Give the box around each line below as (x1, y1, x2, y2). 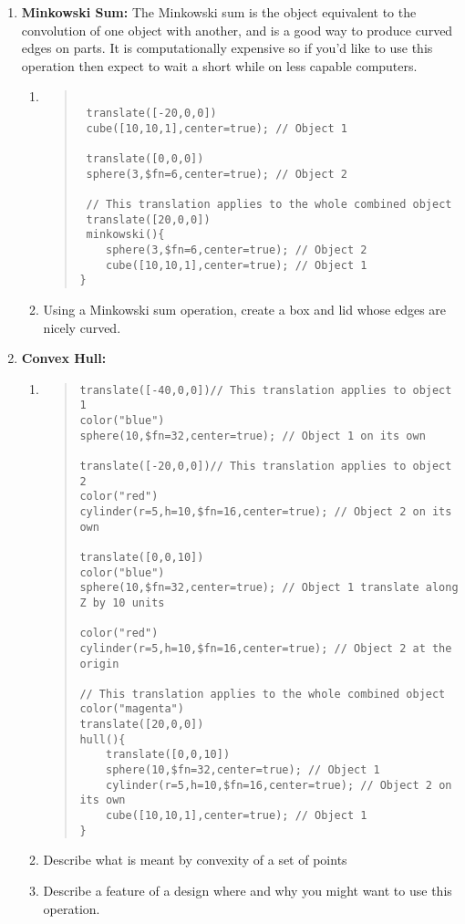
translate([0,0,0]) (86, 152, 204, 165)
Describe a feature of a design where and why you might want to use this (43, 880, 452, 899)
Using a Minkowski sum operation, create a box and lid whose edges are (43, 299, 447, 318)
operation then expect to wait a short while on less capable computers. (21, 56, 418, 75)
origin (79, 657, 119, 670)
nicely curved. (43, 317, 121, 337)
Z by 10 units (79, 596, 165, 609)
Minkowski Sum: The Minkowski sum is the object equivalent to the (21, 3, 417, 21)
